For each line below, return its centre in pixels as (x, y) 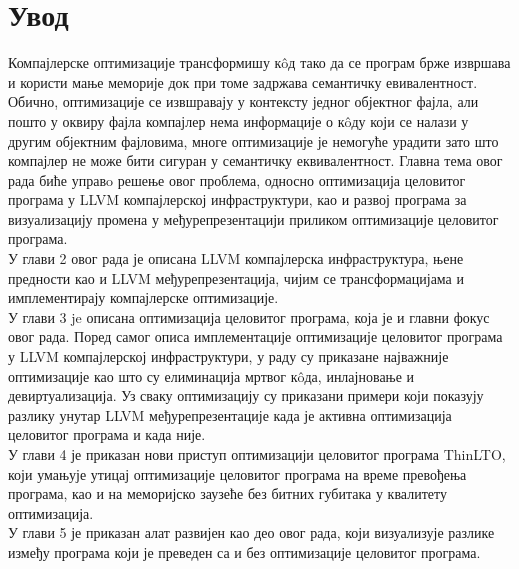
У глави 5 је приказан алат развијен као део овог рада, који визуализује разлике (251, 532)
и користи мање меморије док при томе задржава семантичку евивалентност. (243, 81)
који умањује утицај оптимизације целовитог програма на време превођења (237, 473)
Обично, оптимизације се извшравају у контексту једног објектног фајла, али (243, 101)
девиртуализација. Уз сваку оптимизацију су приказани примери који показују (246, 395)
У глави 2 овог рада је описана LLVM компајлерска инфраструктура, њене (236, 258)
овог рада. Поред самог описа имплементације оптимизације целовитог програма (255, 336)
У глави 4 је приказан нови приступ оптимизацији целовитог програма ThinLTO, (257, 454)
